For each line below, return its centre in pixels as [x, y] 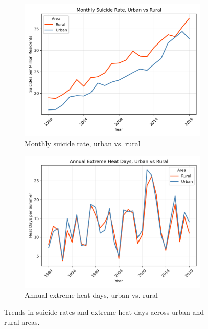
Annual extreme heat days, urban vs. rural [91, 294]
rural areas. [22, 322]
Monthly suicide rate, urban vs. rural [83, 143]
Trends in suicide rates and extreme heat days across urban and [104, 312]
